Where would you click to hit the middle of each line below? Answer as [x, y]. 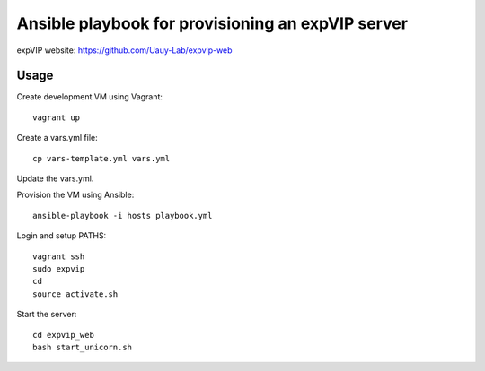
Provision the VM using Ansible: [75, 195]
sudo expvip [59, 268]
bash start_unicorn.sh [83, 347]
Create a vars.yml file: [57, 138]
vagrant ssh [59, 256]
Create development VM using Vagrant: [90, 97]
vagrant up [57, 117]
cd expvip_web [63, 335]
